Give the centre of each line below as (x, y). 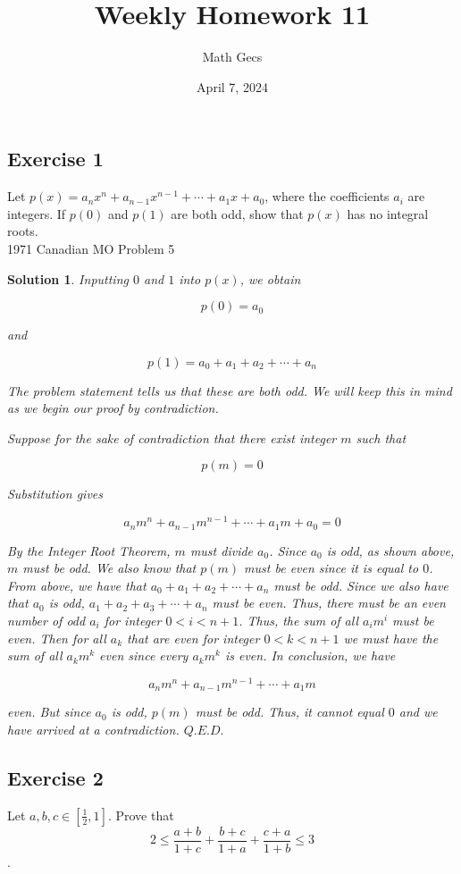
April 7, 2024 (232, 86)
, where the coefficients (327, 196)
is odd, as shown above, (390, 550)
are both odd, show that (237, 213)
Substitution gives (55, 494)
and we (418, 712)
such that (381, 437)
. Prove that (141, 815)
